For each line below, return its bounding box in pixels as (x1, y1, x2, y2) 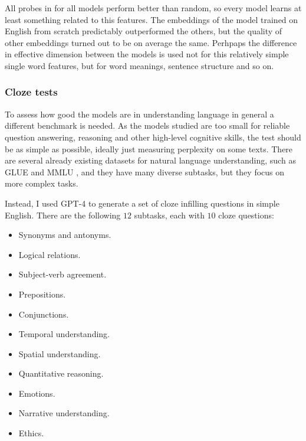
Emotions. (18, 387, 55, 399)
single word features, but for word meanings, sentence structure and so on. (5, 59, 274, 71)
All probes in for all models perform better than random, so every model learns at (5, 2, 302, 14)
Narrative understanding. (18, 407, 110, 419)
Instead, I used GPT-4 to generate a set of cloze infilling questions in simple (5, 197, 279, 209)
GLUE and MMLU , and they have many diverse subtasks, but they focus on (5, 165, 285, 178)
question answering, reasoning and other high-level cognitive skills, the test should (5, 130, 301, 143)
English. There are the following (5, 208, 121, 221)
